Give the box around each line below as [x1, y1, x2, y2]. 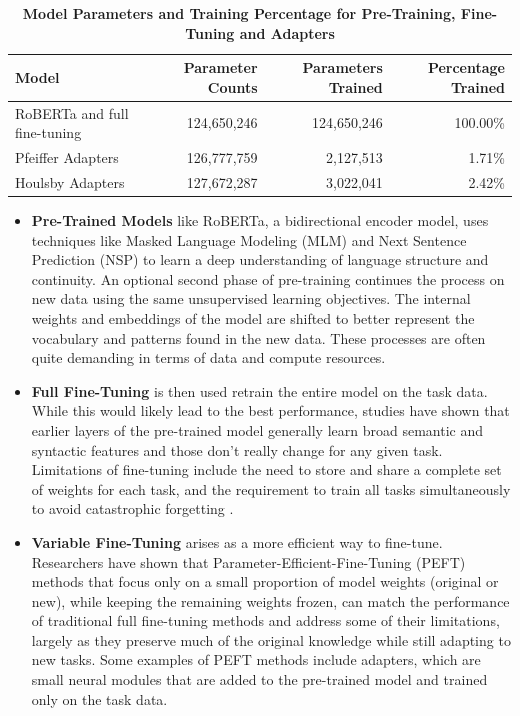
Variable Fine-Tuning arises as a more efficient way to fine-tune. [31, 531, 443, 552]
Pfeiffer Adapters [15, 147, 119, 168]
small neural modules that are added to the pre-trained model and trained [31, 669, 488, 690]
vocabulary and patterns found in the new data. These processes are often [31, 327, 486, 348]
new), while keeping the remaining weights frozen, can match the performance [31, 590, 510, 611]
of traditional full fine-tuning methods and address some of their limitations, [31, 610, 500, 631]
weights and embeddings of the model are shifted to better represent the [31, 307, 475, 328]
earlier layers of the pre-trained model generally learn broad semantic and [31, 419, 483, 440]
